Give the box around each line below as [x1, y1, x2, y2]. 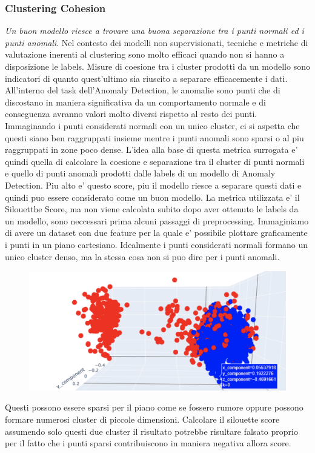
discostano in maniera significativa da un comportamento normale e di [5, 95, 266, 108]
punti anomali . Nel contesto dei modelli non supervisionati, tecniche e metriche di [5, 36, 308, 49]
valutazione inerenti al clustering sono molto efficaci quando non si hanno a [5, 48, 285, 61]
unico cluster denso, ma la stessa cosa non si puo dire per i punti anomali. [5, 250, 280, 263]
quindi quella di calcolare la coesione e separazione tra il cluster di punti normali [5, 155, 305, 167]
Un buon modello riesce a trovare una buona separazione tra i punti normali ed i [5, 24, 304, 37]
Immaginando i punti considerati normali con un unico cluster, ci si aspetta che [5, 119, 300, 132]
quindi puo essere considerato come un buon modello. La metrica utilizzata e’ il [5, 190, 300, 203]
